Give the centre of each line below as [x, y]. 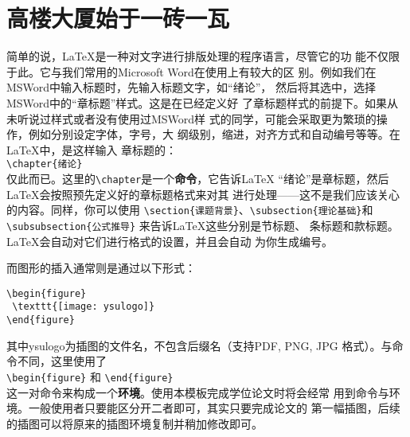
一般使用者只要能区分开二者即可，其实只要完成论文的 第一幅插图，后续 [214, 408]
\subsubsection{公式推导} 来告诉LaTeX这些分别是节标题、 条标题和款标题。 [203, 225]
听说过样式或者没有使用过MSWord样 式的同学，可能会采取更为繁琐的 [197, 118]
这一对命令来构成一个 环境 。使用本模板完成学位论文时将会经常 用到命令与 [198, 392]
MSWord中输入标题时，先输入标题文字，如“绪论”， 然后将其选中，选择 [191, 87]
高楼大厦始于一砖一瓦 [118, 18]
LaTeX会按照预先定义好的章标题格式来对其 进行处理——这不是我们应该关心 [203, 194]
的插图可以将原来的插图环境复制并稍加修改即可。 [135, 423]
